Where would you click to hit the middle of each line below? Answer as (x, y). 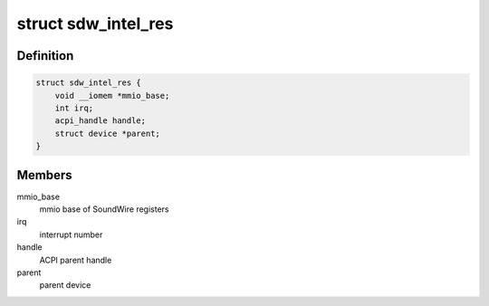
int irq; (74, 108)
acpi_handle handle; (101, 121)
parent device (65, 285)
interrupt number (71, 234)
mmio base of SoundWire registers (104, 209)
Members (44, 175)
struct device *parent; (107, 133)
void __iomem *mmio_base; (112, 96)
